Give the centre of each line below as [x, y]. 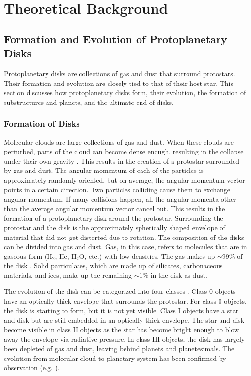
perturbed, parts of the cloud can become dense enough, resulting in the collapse [124, 151]
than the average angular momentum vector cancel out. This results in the [115, 208]
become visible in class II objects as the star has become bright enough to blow [122, 329]
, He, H [66, 256]
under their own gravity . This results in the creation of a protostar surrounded [122, 161]
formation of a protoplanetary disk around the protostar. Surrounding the [114, 218]
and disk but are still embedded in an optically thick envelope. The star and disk [124, 320]
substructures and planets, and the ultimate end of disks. [89, 102]
